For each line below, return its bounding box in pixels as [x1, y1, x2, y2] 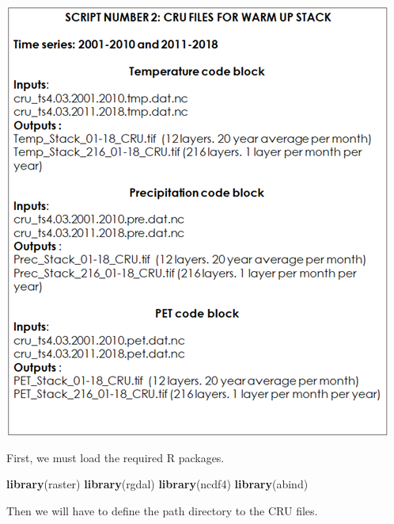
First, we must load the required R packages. [6, 449, 225, 465]
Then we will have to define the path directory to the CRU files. [6, 502, 318, 518]
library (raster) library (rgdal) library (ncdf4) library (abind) [6, 476, 309, 492]
